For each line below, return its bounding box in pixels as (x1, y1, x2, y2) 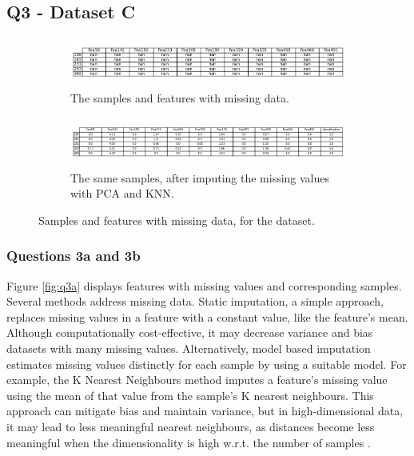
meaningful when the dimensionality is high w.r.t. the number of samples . (6, 434, 371, 450)
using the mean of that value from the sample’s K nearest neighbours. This (6, 386, 374, 403)
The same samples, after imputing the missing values (70, 169, 330, 186)
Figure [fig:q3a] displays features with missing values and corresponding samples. (6, 277, 402, 294)
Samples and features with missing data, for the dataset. (38, 211, 315, 228)
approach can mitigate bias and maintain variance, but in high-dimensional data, (6, 402, 404, 419)
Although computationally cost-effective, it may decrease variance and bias (6, 324, 373, 341)
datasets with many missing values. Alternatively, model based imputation (6, 339, 371, 356)
